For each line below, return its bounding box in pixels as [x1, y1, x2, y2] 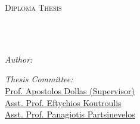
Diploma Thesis [5, 1, 62, 13]
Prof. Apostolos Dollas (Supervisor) [5, 84, 135, 97]
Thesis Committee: [5, 73, 73, 85]
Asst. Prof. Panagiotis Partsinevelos [5, 108, 135, 120]
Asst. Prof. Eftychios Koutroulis [5, 96, 122, 108]
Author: [5, 52, 33, 65]
